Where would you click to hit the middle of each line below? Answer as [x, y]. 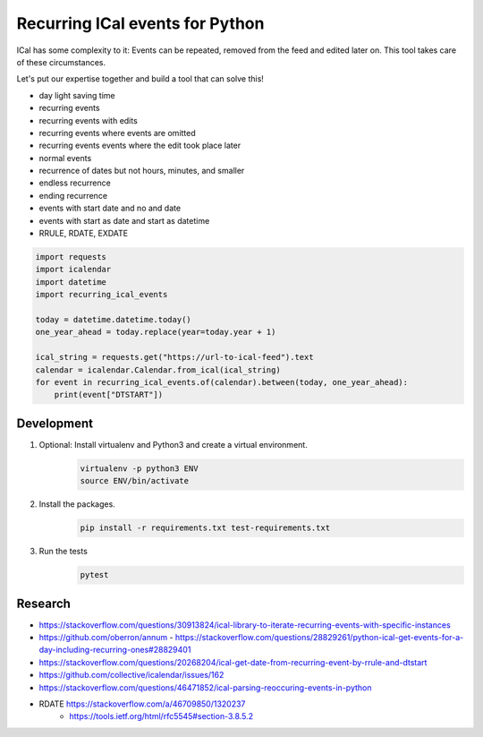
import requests [71, 257]
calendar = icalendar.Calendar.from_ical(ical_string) [158, 370]
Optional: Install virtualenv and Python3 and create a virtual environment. [173, 444]
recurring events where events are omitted [117, 133]
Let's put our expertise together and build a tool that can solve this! [140, 79]
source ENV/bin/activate [135, 481]
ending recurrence [73, 195]
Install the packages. [77, 504]
